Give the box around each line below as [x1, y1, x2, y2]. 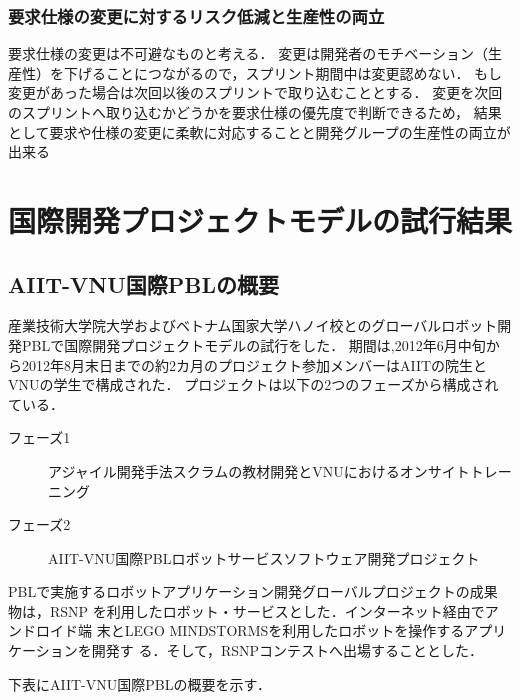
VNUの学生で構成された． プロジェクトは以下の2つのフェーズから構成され [8, 374, 499, 395]
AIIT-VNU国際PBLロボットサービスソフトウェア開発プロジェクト [48, 547, 480, 568]
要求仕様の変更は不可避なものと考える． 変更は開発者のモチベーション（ [8, 43, 488, 64]
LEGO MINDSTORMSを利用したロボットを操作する [124, 620, 465, 641]
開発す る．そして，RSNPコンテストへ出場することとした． [91, 640, 484, 661]
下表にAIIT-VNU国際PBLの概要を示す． [8, 673, 271, 694]
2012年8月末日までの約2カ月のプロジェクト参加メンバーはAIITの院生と [21, 354, 488, 375]
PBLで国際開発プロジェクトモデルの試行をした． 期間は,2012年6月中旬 [21, 334, 486, 355]
